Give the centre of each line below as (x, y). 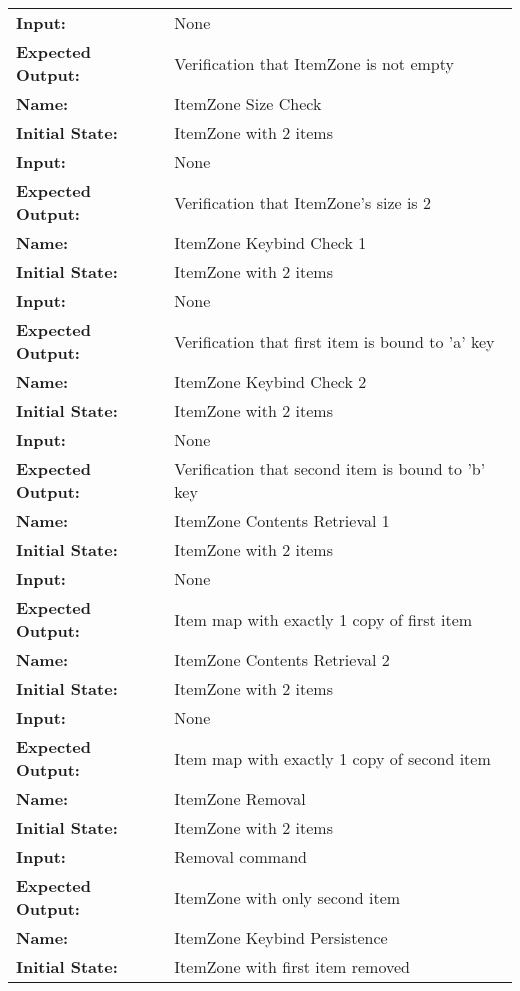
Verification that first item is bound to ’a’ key (334, 341)
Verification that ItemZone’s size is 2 (303, 202)
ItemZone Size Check (248, 103)
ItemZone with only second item (287, 897)
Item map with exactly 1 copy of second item (332, 758)
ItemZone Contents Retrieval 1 (282, 520)
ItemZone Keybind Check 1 (270, 242)
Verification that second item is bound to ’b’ (330, 468)
